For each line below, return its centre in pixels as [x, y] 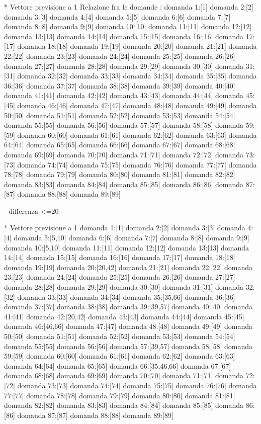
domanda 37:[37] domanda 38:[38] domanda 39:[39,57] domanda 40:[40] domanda [128, 307]
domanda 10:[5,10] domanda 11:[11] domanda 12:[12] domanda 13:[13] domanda [126, 247]
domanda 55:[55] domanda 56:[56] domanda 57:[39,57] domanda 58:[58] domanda [128, 346]
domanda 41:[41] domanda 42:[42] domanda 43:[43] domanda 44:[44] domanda [124, 95]
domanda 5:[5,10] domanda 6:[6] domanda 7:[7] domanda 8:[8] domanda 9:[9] [132, 238]
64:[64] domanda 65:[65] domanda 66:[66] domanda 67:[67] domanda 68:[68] [120, 145]
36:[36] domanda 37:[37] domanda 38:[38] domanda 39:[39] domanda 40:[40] [120, 85]
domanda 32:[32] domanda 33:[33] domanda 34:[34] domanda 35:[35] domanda [137, 76]
